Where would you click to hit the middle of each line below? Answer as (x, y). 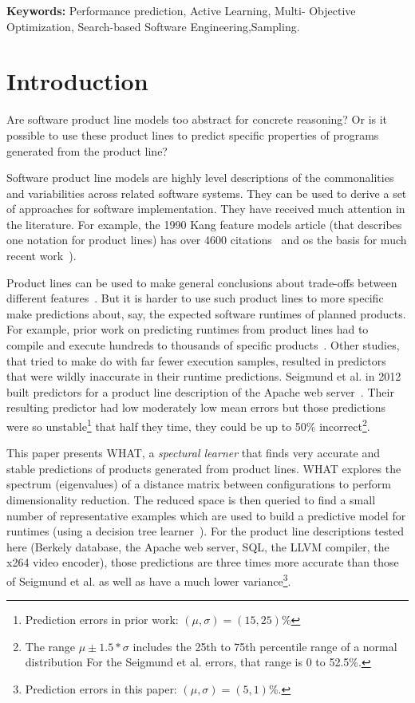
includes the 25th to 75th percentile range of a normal (265, 646)
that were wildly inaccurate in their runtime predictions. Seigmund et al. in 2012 (204, 376)
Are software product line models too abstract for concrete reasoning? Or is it (197, 119)
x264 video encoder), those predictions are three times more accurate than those (203, 562)
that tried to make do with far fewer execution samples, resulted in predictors (196, 360)
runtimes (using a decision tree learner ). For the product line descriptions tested (205, 531)
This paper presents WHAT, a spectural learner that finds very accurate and (193, 453)
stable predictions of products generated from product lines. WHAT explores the (204, 468)
